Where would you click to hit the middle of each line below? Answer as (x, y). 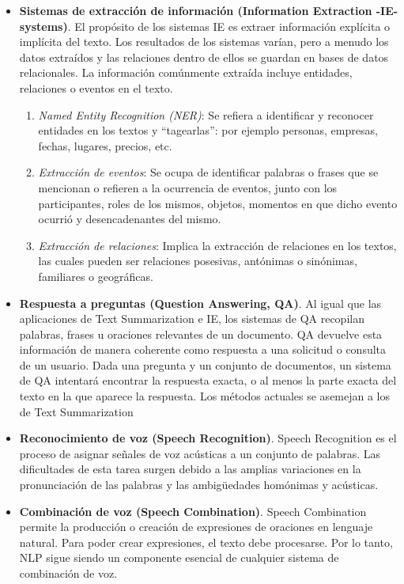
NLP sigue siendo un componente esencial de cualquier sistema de (179, 557)
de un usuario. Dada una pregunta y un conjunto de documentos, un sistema (205, 364)
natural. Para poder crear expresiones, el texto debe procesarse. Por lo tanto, (206, 542)
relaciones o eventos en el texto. (96, 87)
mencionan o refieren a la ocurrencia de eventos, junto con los (188, 187)
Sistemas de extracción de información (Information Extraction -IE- (209, 10)
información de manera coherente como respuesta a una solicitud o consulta (203, 349)
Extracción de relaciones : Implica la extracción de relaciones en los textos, (217, 245)
